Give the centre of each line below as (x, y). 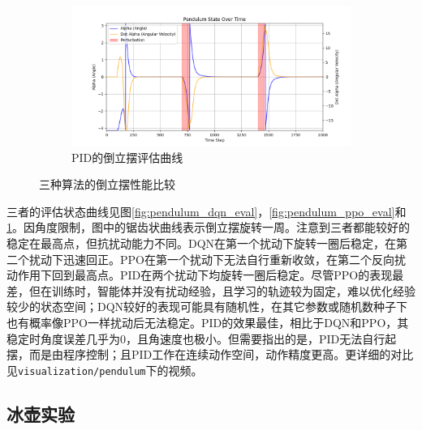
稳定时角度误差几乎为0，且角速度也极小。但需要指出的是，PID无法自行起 (202, 338)
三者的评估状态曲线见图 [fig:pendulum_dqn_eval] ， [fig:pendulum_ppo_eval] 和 (207, 211)
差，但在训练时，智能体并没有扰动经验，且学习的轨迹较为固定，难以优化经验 (211, 290)
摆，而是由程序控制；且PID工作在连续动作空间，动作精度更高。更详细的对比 (210, 354)
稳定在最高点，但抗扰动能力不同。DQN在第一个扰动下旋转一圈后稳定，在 (202, 243)
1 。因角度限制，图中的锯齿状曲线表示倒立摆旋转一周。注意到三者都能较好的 (208, 227)
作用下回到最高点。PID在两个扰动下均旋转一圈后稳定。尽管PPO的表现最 (211, 275)
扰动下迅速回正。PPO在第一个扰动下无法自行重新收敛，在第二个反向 (211, 259)
